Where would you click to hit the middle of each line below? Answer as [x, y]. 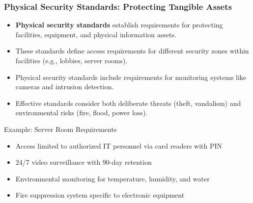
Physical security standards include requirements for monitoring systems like [131, 77]
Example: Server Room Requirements [60, 129]
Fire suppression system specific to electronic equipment [100, 195]
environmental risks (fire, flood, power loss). [82, 113]
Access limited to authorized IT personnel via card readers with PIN [119, 145]
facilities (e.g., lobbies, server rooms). [71, 60]
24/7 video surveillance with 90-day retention [84, 162]
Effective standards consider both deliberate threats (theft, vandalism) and [128, 103]
